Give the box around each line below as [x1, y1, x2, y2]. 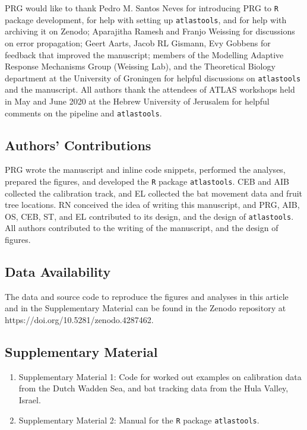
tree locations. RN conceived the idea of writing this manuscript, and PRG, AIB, [5, 198, 300, 211]
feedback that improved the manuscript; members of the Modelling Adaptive [5, 48, 284, 61]
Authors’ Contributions [5, 135, 151, 154]
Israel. [18, 394, 41, 406]
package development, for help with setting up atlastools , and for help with [5, 13, 287, 26]
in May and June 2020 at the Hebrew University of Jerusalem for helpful [5, 94, 270, 107]
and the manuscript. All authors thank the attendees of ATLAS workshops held [5, 83, 295, 96]
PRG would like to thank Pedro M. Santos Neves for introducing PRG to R [5, 2, 278, 14]
